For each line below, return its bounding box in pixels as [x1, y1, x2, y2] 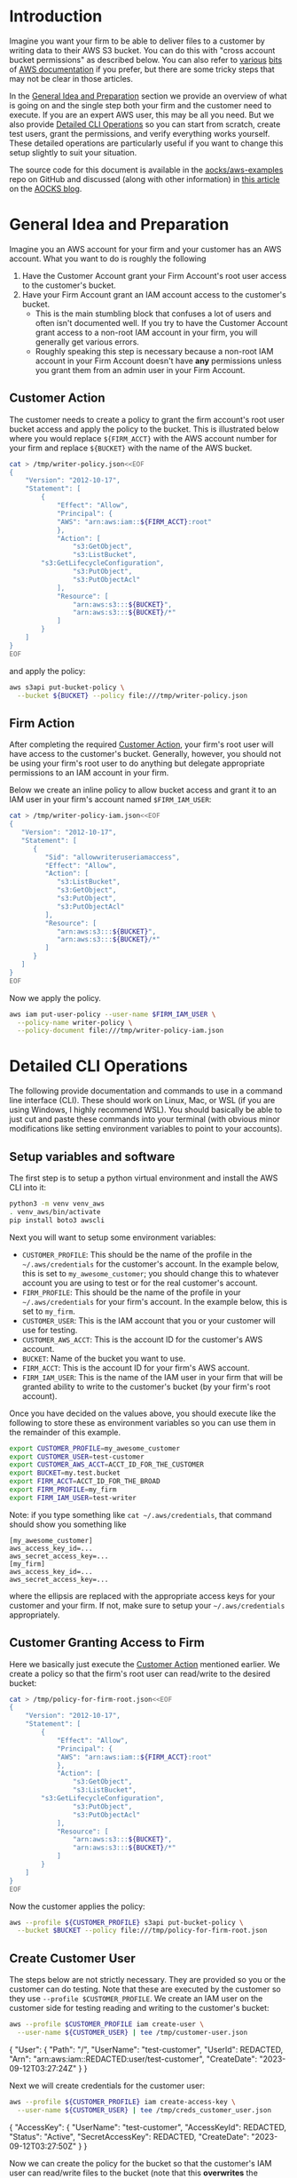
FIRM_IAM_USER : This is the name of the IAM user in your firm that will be [21, 1371, 284, 1382]
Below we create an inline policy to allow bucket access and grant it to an [9, 784, 277, 796]
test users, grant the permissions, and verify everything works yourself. [9, 128, 270, 139]
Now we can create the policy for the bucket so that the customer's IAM [9, 2158, 272, 2168]
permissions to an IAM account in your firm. [9, 767, 169, 778]
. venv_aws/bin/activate [9, 1207, 101, 1216]
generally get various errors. [35, 336, 140, 347]
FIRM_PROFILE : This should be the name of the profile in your [21, 1286, 241, 1298]
